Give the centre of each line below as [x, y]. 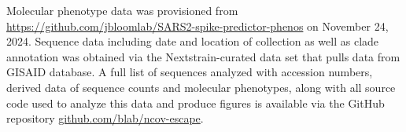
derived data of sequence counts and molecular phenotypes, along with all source [201, 87]
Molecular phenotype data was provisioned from [122, 10]
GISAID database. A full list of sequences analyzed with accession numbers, [190, 72]
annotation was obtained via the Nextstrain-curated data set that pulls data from [203, 56]
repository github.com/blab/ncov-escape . [105, 118]
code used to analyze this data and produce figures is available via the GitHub [196, 103]
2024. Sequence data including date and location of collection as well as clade [193, 41]
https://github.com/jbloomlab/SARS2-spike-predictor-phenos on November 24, [197, 26]
